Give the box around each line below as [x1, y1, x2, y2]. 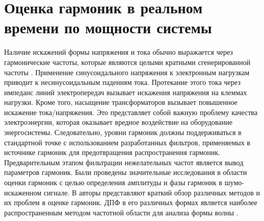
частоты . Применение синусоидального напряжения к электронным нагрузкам [4, 67, 250, 77]
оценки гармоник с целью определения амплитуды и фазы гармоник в [4, 177, 223, 188]
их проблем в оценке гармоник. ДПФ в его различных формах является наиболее [4, 197, 257, 208]
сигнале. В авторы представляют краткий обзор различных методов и [43, 187, 260, 197]
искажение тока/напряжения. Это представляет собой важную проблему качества [4, 106, 258, 117]
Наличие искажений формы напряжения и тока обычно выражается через [4, 47, 233, 57]
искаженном [4, 187, 41, 197]
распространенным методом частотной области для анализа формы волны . [4, 207, 238, 217]
